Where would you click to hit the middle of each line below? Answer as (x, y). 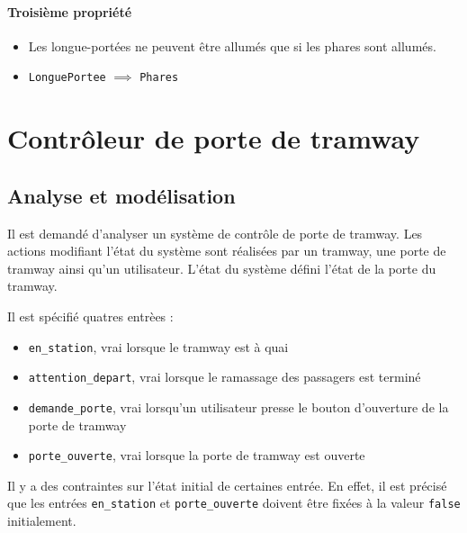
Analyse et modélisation (121, 195)
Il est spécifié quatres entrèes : (90, 316)
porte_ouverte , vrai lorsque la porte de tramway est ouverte (197, 455)
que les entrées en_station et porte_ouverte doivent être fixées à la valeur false (234, 503)
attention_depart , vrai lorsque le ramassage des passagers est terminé (225, 377)
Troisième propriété (70, 11)
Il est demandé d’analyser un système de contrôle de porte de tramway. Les (215, 233)
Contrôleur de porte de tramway (214, 138)
